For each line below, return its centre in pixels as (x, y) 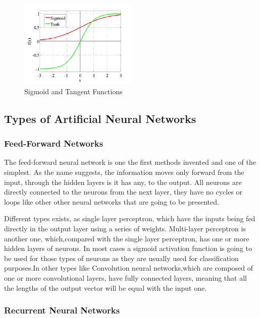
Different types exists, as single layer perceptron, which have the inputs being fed (130, 218)
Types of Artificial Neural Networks (100, 118)
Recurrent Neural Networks (62, 310)
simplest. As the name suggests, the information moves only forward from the (124, 172)
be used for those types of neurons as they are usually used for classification (121, 258)
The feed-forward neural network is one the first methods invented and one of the (130, 162)
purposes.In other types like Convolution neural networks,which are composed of (128, 268)
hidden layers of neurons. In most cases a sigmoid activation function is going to (128, 248)
